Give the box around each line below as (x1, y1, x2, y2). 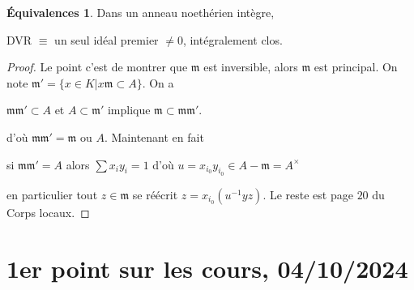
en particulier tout (6, 186, 98, 203)
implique (107, 101, 151, 118)
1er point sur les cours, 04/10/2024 (6, 251, 408, 284)
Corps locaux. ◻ (6, 203, 90, 220)
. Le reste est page (262, 186, 353, 203)
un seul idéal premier (54, 31, 159, 48)
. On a (142, 74, 174, 91)
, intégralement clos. (182, 31, 283, 48)
